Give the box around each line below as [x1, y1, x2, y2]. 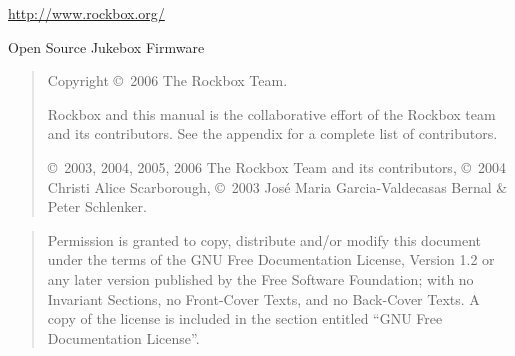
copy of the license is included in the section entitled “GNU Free [47, 308, 443, 329]
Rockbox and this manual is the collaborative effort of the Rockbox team [47, 103, 496, 124]
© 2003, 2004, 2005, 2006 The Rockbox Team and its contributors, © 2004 [47, 156, 507, 177]
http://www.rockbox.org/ [8, 3, 165, 23]
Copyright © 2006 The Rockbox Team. [47, 70, 288, 91]
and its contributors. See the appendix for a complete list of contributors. [47, 123, 498, 144]
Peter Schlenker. [47, 196, 147, 217]
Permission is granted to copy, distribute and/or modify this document [47, 229, 482, 250]
